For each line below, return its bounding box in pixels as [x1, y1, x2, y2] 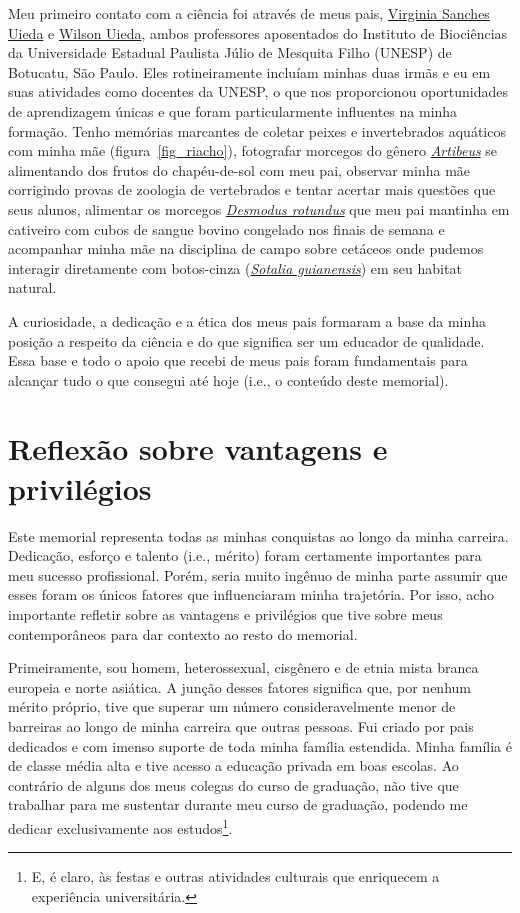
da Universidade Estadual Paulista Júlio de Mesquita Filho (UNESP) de [8, 42, 452, 63]
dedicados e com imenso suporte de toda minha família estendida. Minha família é [8, 735, 512, 756]
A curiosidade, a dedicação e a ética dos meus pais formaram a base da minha [8, 310, 487, 331]
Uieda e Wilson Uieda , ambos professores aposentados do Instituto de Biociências [8, 22, 508, 43]
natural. [8, 277, 57, 298]
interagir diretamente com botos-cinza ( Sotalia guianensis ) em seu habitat [8, 257, 462, 278]
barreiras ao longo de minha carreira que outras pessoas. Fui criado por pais [8, 715, 474, 736]
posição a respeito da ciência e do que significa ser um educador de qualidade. [8, 330, 485, 351]
